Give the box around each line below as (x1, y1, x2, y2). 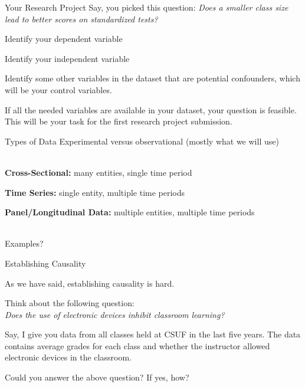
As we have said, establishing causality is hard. (5, 277, 175, 289)
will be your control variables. (5, 83, 112, 96)
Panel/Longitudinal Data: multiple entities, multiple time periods (5, 206, 255, 218)
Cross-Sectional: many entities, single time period (5, 166, 192, 178)
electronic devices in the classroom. (5, 351, 132, 363)
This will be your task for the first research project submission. (5, 115, 232, 127)
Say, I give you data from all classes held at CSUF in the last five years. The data (5, 328, 301, 340)
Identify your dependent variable (5, 32, 123, 45)
